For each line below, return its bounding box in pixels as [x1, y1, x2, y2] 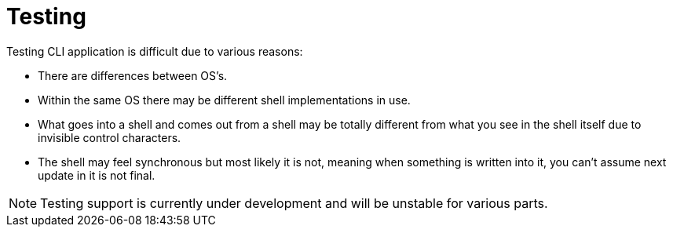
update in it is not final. [38, 168, 155, 182]
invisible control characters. [38, 130, 181, 144]
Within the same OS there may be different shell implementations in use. [38, 93, 411, 107]
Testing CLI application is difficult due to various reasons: [6, 44, 303, 58]
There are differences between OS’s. [38, 68, 228, 82]
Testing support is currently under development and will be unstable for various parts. [40, 195, 548, 211]
